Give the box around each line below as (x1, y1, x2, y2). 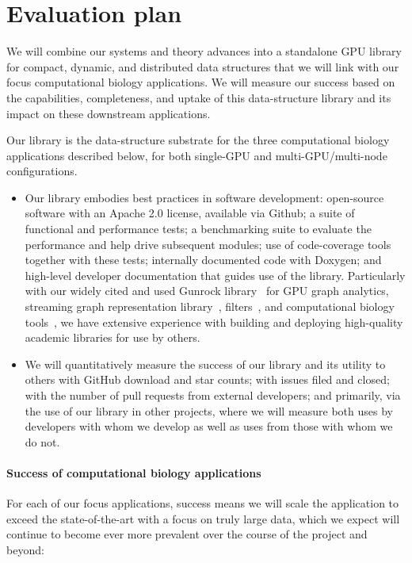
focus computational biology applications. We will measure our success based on (6, 74, 395, 90)
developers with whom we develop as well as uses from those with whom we (25, 418, 393, 435)
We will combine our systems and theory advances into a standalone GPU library (6, 43, 402, 59)
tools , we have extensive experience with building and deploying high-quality (25, 313, 403, 330)
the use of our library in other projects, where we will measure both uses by (25, 402, 393, 419)
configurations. (6, 163, 78, 179)
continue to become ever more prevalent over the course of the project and (6, 526, 368, 542)
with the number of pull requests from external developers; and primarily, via (25, 387, 401, 403)
